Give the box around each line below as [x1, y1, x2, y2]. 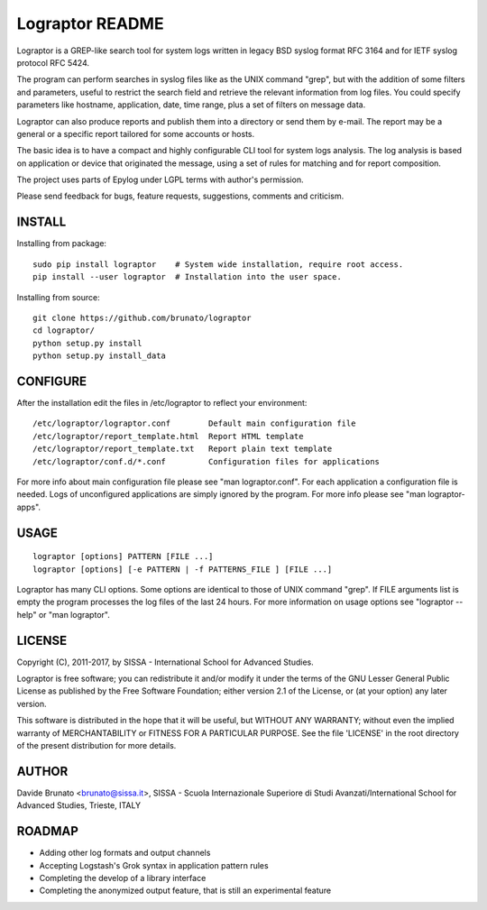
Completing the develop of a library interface [39, 872, 207, 883]
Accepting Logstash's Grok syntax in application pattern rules [39, 859, 270, 870]
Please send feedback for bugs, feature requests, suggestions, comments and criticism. [16, 190, 345, 202]
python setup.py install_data [32, 351, 167, 361]
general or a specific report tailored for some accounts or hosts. [16, 128, 255, 139]
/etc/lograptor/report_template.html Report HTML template [32, 431, 304, 441]
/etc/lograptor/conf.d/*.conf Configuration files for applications [32, 456, 381, 466]
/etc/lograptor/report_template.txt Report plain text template [32, 444, 333, 455]
